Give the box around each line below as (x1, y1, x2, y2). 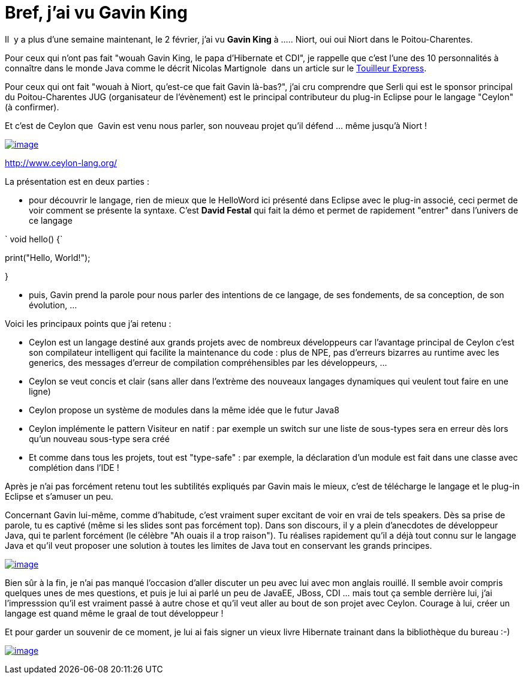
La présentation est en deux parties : (5, 176, 149, 187)
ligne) (29, 386, 51, 396)
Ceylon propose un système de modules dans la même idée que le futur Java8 (29, 404, 339, 415)
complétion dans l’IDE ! (29, 462, 119, 473)
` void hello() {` (5, 233, 63, 244)
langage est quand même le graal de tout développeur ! (5, 608, 224, 618)
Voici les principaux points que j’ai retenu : (5, 318, 171, 329)
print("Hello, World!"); (5, 252, 91, 263)
